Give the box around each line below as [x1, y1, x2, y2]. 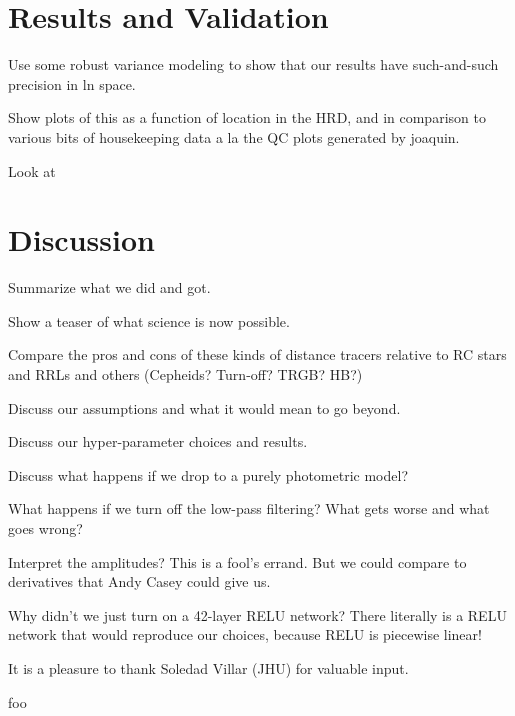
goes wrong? [8, 517, 83, 538]
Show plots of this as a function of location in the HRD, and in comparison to [8, 107, 486, 128]
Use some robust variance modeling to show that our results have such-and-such [8, 54, 499, 75]
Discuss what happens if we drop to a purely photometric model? [8, 464, 409, 485]
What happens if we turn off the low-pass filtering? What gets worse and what [8, 498, 490, 519]
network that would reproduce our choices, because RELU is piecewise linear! [8, 624, 482, 645]
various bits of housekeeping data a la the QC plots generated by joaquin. [8, 126, 460, 147]
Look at [8, 160, 56, 181]
